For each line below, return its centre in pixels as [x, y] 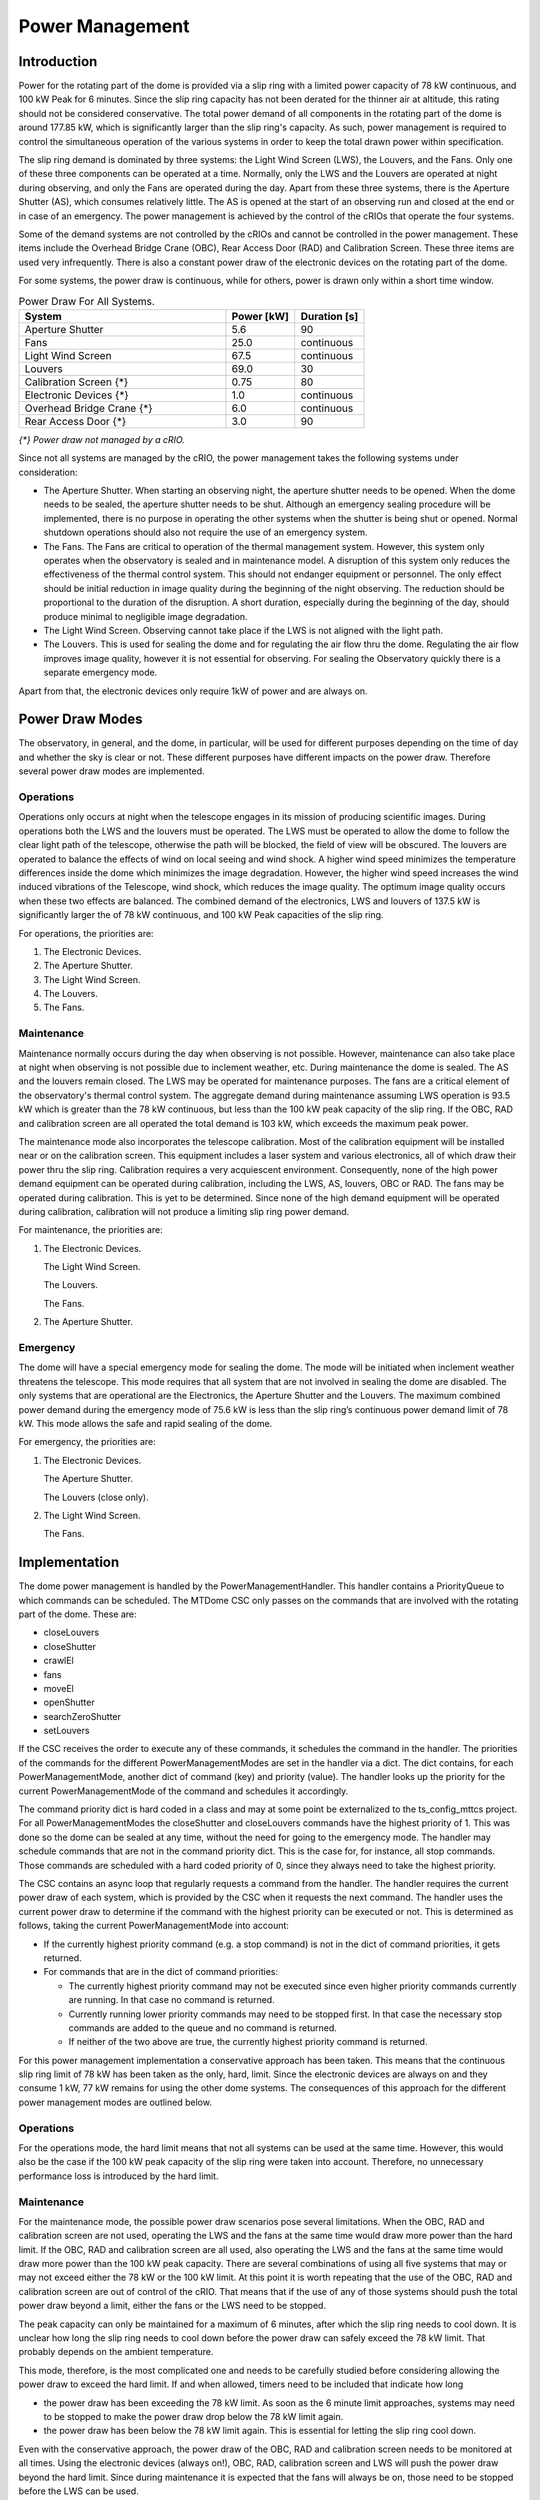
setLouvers [66, 1731]
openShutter [69, 1702]
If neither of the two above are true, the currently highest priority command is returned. [248, 2042]
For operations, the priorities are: [86, 933]
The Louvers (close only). [96, 1497]
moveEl [58, 1688]
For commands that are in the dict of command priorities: [161, 1972]
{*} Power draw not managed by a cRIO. [101, 439]
